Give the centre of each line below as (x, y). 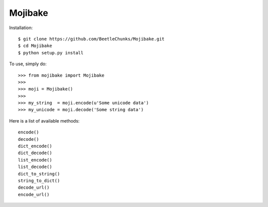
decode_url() (34, 187)
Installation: (21, 28)
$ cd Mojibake (35, 46)
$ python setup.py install (51, 53)
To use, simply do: (28, 64)
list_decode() (35, 167)
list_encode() (35, 160)
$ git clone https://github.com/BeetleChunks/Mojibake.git (91, 39)
